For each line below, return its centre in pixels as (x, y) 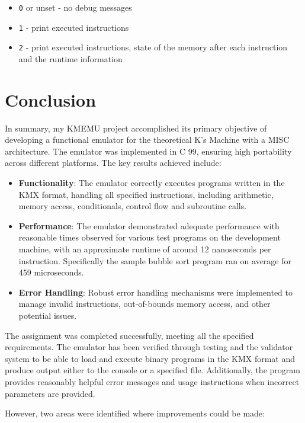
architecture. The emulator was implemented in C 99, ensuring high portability (148, 151)
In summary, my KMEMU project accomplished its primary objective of (136, 128)
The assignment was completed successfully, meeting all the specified (129, 335)
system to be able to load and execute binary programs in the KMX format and (150, 358)
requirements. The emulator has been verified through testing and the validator (149, 347)
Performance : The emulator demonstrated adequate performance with (149, 225)
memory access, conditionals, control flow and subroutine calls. (133, 206)
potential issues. (48, 315)
